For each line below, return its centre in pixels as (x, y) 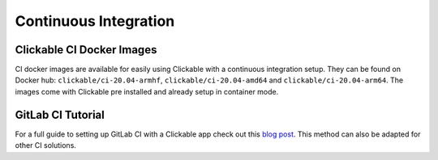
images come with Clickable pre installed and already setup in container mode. (147, 91)
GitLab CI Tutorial (60, 114)
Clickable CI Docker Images (86, 50)
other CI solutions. (46, 145)
